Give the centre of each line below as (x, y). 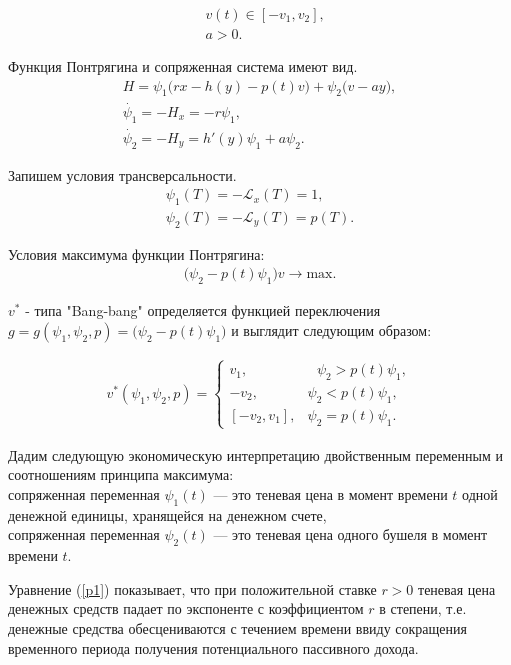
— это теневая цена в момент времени (330, 494)
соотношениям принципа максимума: (121, 474)
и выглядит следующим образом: (331, 329)
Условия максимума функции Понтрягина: (136, 253)
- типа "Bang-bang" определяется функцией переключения (203, 310)
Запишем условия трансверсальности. (122, 174)
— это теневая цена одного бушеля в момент (350, 534)
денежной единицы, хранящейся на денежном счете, (167, 514)
